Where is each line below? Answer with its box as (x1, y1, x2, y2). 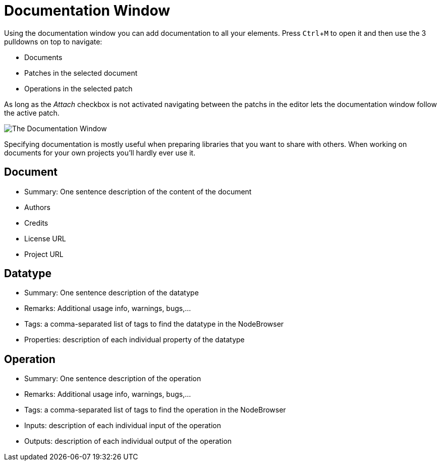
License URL (24, 234, 66, 243)
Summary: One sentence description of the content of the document (24, 187, 252, 196)
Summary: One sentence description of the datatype (24, 288, 199, 297)
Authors (24, 202, 50, 212)
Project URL (24, 249, 64, 259)
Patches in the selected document (24, 68, 138, 77)
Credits (24, 218, 48, 227)
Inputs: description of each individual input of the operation (24, 421, 221, 430)
